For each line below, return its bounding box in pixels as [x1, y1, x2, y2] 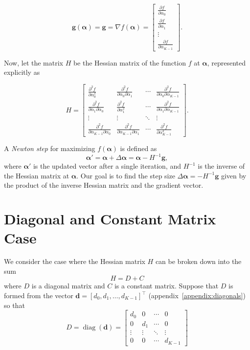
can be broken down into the [155, 256, 242, 266]
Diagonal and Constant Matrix [4, 209, 216, 229]
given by [221, 170, 247, 180]
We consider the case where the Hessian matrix [4, 256, 145, 266]
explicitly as [4, 67, 40, 77]
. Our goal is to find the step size [76, 170, 175, 180]
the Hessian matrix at [4, 170, 69, 180]
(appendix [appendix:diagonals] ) [148, 290, 246, 300]
